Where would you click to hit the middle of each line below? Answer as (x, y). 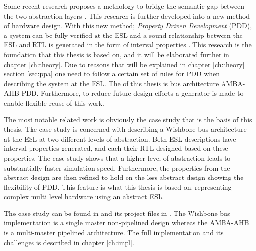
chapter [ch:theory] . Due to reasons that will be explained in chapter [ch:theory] (124, 64)
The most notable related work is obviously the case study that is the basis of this (128, 119)
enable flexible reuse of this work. (54, 102)
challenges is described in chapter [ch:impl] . (69, 242)
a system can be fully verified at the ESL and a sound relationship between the (123, 35)
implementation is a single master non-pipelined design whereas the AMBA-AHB (127, 223)
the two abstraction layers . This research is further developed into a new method (127, 16)
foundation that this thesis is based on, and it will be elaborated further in (117, 54)
